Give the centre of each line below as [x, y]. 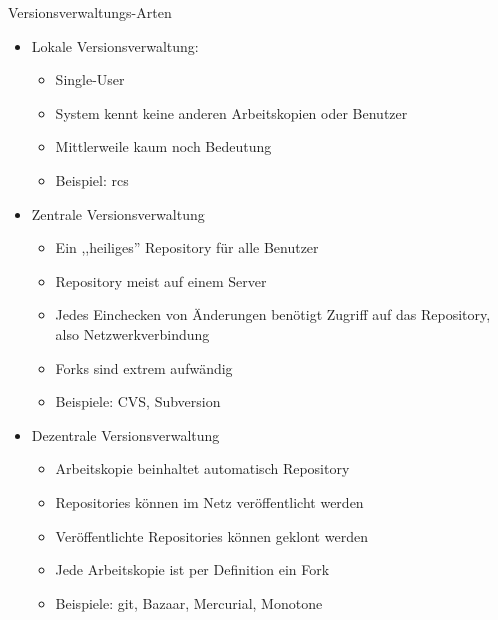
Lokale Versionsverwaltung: [115, 45]
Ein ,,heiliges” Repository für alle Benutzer [187, 247]
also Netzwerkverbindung [132, 333]
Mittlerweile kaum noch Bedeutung [163, 146]
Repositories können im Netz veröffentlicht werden [209, 501]
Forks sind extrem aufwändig [144, 367]
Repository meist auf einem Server [161, 280]
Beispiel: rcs [92, 179]
